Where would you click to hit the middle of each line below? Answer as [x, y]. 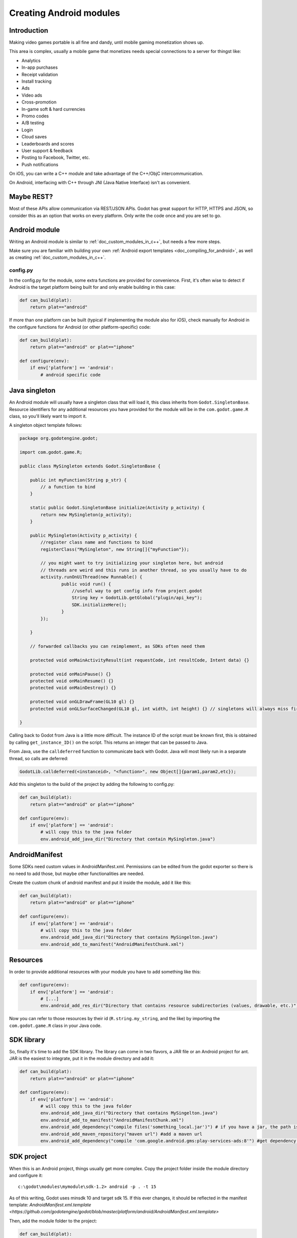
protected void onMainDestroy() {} [73, 688]
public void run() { [86, 584]
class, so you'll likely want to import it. [48, 416]
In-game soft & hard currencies [53, 109]
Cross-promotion [39, 102]
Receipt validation [40, 74]
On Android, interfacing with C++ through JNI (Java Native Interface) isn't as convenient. [100, 183]
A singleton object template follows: [46, 425]
